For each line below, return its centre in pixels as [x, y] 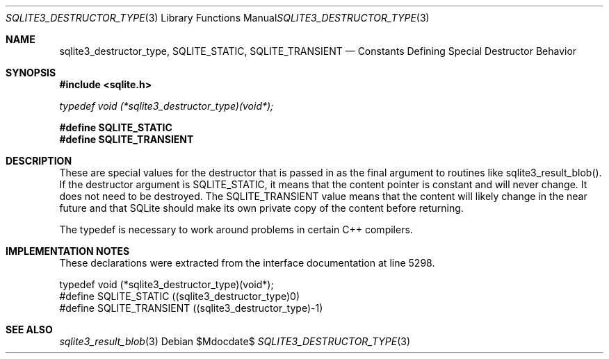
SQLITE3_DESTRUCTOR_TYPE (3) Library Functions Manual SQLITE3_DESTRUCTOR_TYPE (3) [218, 18]
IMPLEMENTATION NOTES [68, 251]
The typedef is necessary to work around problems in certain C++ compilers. [236, 229]
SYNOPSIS [31, 73]
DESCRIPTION [39, 161]
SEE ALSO [29, 329]
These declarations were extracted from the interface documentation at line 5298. [247, 263]
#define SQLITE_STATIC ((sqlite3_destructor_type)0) [180, 296]
